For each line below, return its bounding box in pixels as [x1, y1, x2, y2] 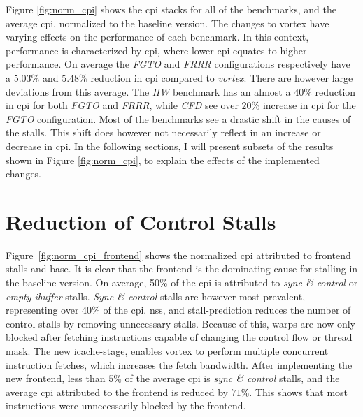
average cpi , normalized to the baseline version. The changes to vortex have [6, 15, 329, 30]
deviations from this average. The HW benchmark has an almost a [6, 84, 291, 98]
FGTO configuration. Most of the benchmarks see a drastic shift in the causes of [6, 111, 351, 126]
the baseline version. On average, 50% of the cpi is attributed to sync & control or [6, 275, 358, 290]
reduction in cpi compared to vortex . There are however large [90, 70, 353, 85]
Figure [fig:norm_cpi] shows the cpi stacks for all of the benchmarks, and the [6, 2, 336, 16]
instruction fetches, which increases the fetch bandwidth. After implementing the [6, 357, 353, 372]
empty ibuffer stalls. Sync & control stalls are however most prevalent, [6, 288, 306, 303]
